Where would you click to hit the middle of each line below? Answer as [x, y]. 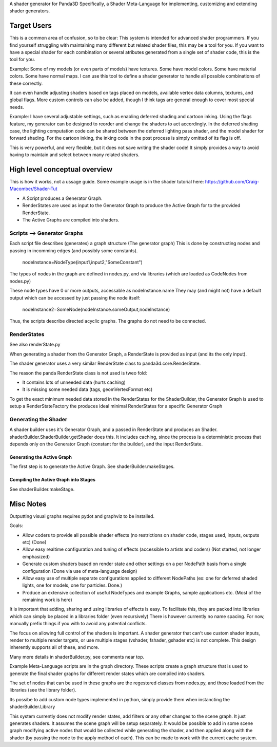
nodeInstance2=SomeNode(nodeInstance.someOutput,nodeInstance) [96, 309]
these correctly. [26, 83]
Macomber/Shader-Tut [33, 189]
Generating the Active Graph [41, 457]
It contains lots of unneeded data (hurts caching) [74, 382]
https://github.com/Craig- [232, 182]
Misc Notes [28, 504]
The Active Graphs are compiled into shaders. [71, 220]
